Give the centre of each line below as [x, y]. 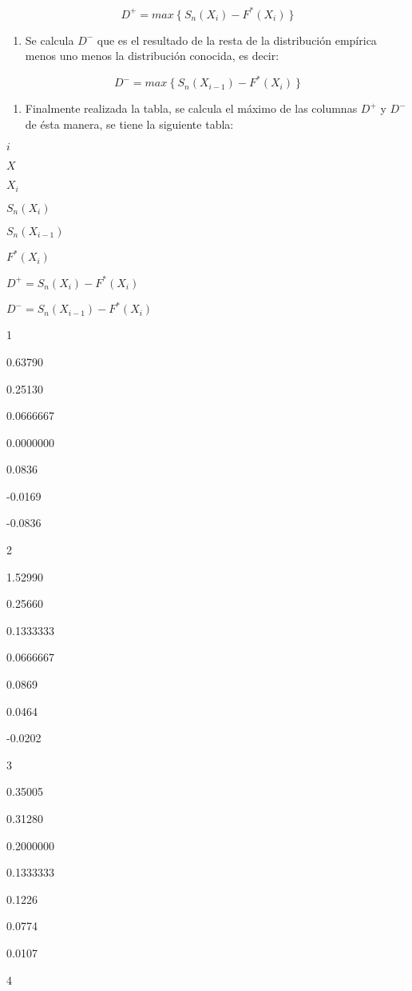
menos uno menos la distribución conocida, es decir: [152, 56]
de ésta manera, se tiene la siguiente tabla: [129, 124]
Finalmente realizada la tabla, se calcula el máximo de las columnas [191, 108]
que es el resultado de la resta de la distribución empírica [237, 40]
